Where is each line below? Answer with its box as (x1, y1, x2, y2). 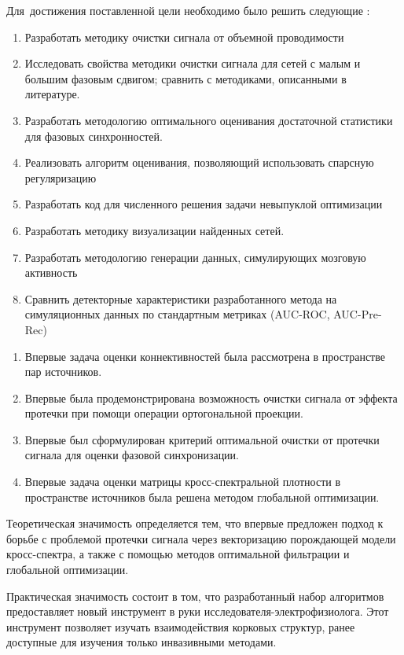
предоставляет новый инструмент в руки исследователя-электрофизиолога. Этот (6, 603, 389, 620)
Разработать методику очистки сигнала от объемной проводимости (24, 28, 344, 45)
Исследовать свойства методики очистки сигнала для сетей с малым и (24, 55, 361, 72)
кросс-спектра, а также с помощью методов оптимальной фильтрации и (6, 546, 350, 562)
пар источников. (24, 363, 102, 380)
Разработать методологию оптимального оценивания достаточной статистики (24, 112, 393, 128)
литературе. (24, 86, 80, 102)
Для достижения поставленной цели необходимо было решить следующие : (6, 2, 370, 18)
